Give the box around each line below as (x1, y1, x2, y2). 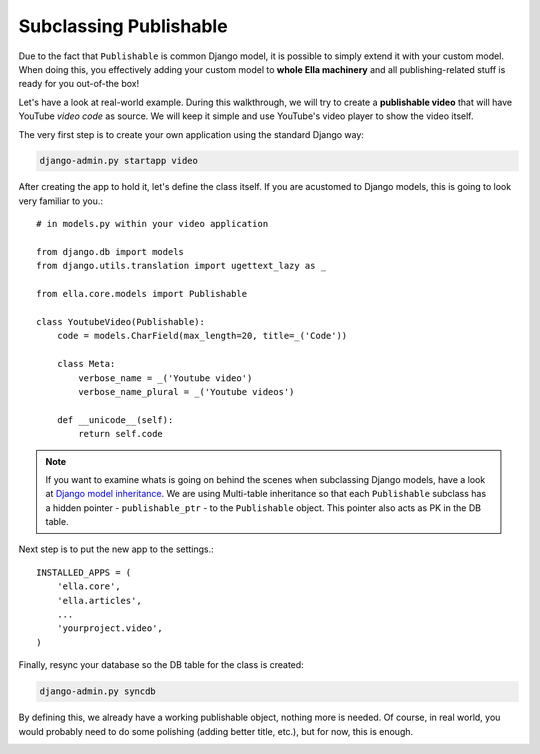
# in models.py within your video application (36, 218, 269, 230)
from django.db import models (36, 246, 185, 258)
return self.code (78, 428, 164, 440)
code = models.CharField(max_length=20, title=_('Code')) (56, 330, 348, 342)
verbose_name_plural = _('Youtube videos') (78, 386, 295, 397)
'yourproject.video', (56, 623, 164, 634)
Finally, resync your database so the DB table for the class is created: (18, 659, 304, 671)
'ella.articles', (56, 595, 142, 606)
